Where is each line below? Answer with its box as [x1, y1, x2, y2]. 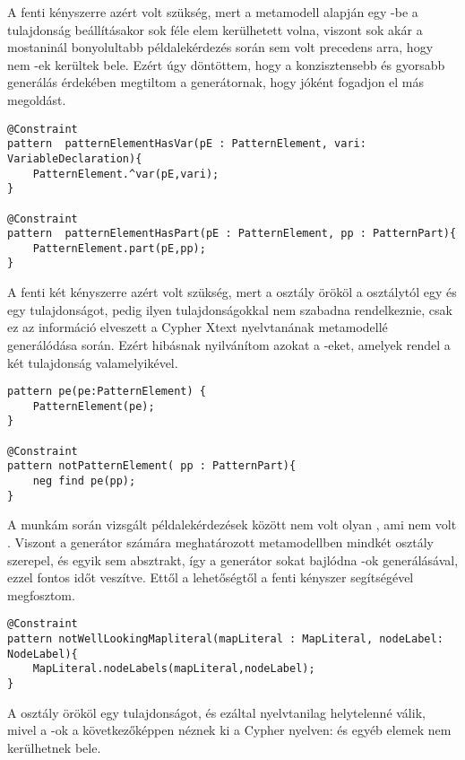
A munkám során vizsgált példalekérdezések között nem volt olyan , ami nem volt [7, 515, 457, 534]
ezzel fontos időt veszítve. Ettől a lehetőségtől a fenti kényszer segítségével [7, 568, 414, 587]
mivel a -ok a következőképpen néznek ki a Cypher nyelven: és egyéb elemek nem [7, 721, 452, 739]
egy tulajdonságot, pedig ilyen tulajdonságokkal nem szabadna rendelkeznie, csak [7, 300, 452, 319]
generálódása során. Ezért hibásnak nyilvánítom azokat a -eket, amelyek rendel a [7, 335, 451, 354]
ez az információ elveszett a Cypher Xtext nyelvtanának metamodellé [7, 318, 388, 336]
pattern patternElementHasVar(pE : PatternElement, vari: [7, 137, 366, 151]
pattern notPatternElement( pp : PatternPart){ [7, 459, 297, 473]
